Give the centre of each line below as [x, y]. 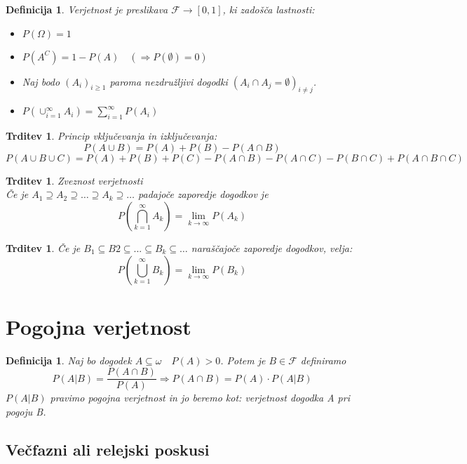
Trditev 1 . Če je [43, 247]
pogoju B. [26, 411]
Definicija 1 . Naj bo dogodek [69, 360]
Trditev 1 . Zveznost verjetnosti [74, 180]
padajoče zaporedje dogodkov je [203, 194]
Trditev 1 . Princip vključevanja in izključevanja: [111, 136]
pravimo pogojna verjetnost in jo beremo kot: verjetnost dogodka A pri [200, 398]
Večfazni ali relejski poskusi [108, 449]
